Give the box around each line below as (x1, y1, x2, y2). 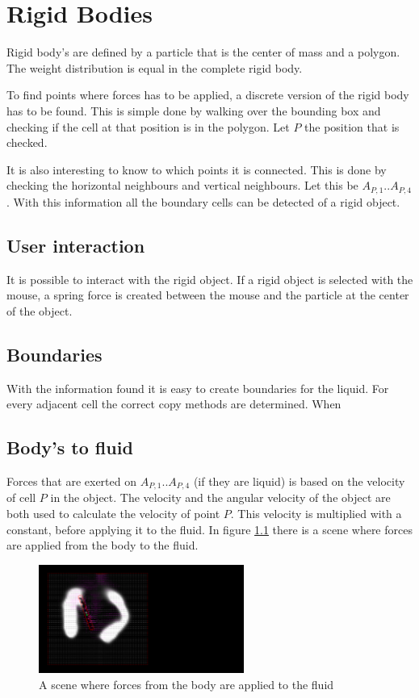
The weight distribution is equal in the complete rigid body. (6, 59, 303, 76)
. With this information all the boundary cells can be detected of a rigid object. (6, 193, 400, 210)
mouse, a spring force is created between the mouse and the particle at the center (6, 286, 409, 303)
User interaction (6, 232, 145, 257)
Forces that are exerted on (6, 472, 136, 489)
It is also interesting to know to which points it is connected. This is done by (6, 161, 387, 178)
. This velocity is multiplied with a (230, 504, 402, 521)
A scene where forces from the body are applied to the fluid (39, 675, 334, 692)
